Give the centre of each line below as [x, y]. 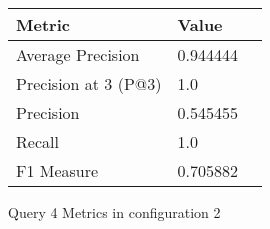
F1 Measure [57, 170]
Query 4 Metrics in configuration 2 [114, 212]
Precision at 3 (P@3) [89, 83]
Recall [37, 141]
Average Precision [78, 54]
